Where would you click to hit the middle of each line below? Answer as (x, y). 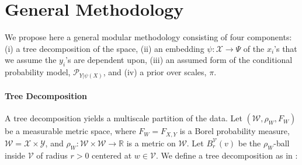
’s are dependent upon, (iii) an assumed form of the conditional (179, 60)
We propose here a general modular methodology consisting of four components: (148, 37)
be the (249, 143)
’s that (286, 48)
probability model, (38, 72)
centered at (112, 155)
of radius (52, 155)
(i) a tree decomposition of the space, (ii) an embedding (105, 48)
